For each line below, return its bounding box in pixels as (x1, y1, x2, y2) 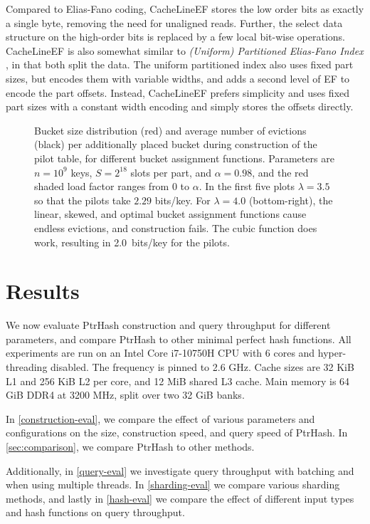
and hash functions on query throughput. (6, 505, 185, 520)
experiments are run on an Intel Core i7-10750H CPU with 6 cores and (6, 345, 315, 360)
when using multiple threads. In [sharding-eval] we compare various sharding (6, 477, 340, 492)
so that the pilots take (34, 192, 131, 207)
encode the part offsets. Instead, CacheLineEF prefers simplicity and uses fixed (6, 85, 350, 100)
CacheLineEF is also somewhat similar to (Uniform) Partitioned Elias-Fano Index (6, 43, 364, 58)
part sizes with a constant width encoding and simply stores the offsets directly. (6, 99, 354, 114)
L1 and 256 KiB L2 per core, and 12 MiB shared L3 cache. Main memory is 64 (6, 373, 350, 388)
